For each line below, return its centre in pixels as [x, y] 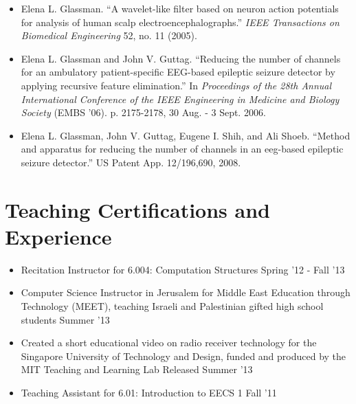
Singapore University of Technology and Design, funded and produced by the [183, 356]
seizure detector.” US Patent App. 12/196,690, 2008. [131, 162]
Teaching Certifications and [137, 209]
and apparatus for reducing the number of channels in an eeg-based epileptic [182, 149]
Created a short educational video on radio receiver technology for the [169, 343]
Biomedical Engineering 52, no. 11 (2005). [109, 35]
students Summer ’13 [65, 319]
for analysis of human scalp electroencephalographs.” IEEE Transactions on [180, 22]
